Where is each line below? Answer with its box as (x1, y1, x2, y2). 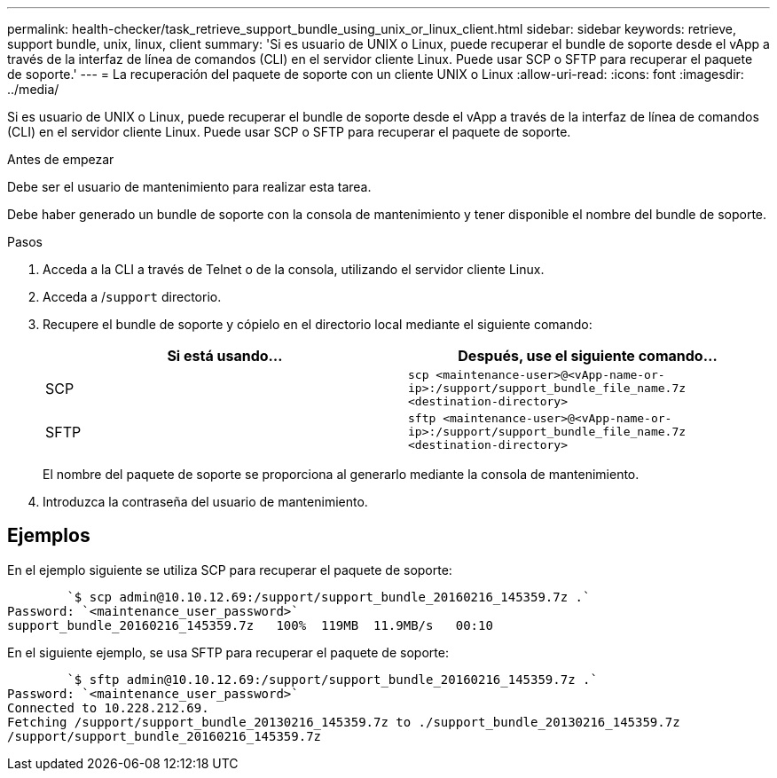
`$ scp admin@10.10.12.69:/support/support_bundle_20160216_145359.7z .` (67, 589, 591, 604)
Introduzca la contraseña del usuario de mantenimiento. (43, 494, 368, 509)
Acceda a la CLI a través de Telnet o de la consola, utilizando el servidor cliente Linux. (43, 262, 545, 277)
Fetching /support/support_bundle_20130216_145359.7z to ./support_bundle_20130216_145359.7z (7, 714, 680, 729)
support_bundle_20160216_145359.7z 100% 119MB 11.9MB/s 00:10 (7, 617, 493, 633)
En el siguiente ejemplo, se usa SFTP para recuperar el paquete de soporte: (7, 644, 449, 660)
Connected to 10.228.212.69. (7, 700, 209, 715)
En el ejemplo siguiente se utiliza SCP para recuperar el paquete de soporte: (7, 562, 452, 578)
